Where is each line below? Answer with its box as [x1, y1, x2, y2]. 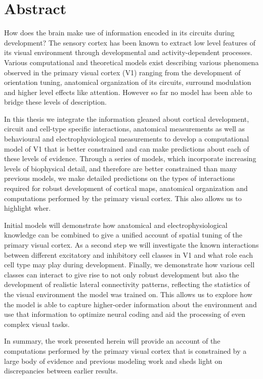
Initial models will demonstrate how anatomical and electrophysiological [4, 219, 228, 230]
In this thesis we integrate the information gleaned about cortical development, [4, 113, 249, 124]
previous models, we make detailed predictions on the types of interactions [4, 173, 235, 183]
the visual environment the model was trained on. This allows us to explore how [4, 289, 252, 299]
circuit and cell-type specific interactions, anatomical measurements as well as [4, 123, 245, 134]
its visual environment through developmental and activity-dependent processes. [4, 47, 252, 58]
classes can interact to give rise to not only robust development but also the [4, 269, 239, 279]
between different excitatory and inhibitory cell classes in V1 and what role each [4, 249, 253, 260]
